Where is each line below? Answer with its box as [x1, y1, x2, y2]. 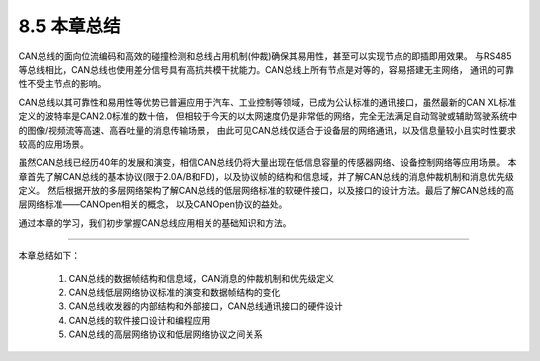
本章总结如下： [18, 250, 80, 262]
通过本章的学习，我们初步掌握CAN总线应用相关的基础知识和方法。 [18, 216, 292, 229]
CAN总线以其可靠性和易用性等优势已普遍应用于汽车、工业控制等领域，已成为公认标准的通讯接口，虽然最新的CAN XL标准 [18, 96, 517, 108]
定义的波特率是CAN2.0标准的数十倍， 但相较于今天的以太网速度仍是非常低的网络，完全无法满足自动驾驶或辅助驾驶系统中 [18, 110, 518, 122]
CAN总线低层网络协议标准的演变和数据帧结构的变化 [68, 286, 281, 299]
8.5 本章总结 [18, 15, 121, 37]
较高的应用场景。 [18, 138, 89, 150]
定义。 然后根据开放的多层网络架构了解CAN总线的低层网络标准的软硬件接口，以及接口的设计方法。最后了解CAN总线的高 [18, 185, 515, 197]
